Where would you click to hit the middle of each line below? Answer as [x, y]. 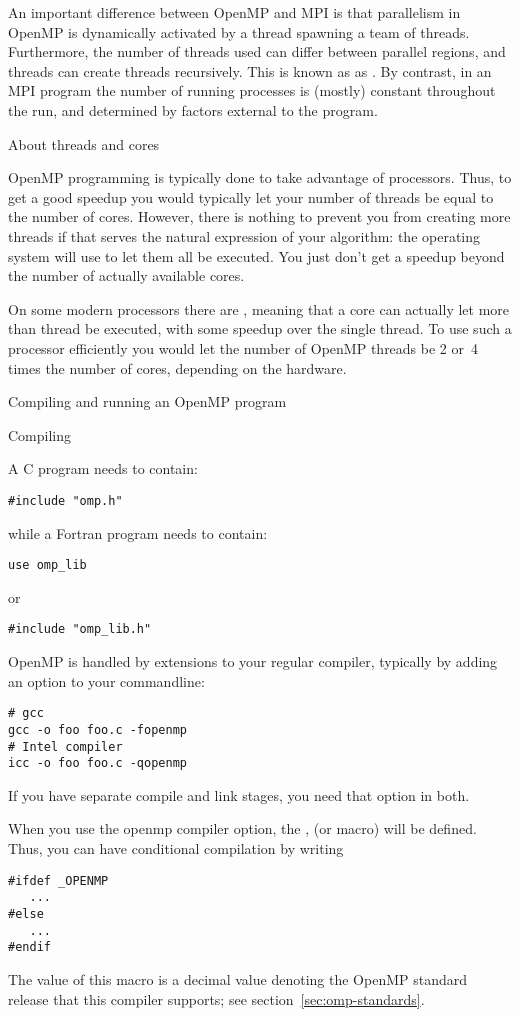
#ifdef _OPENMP [58, 880]
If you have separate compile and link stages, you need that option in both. [239, 794]
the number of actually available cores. [126, 275]
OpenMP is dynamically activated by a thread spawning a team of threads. [239, 31]
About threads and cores [84, 143]
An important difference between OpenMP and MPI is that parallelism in [234, 12]
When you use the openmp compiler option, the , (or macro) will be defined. [242, 828]
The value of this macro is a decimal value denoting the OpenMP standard [238, 978]
